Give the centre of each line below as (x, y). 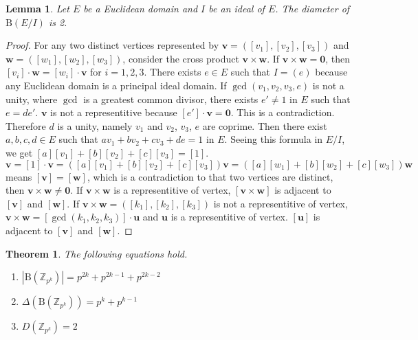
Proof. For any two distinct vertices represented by (112, 45)
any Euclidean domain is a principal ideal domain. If (116, 85)
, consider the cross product (181, 58)
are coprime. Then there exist (265, 125)
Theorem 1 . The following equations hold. (97, 253)
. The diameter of (312, 8)
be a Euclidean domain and (141, 8)
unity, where (32, 99)
